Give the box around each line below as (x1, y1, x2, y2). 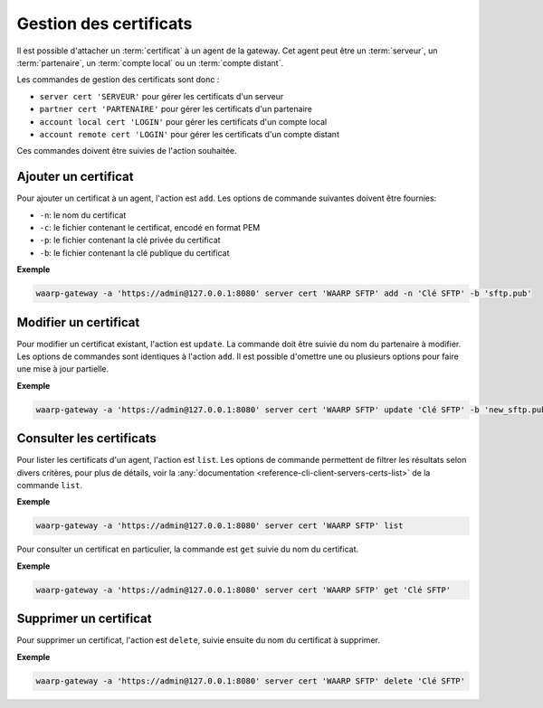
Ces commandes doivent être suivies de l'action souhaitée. (16, 146, 237, 156)
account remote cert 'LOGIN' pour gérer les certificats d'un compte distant (39, 128, 339, 139)
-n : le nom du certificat (39, 209, 127, 221)
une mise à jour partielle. (16, 363, 110, 374)
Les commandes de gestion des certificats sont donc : (16, 74, 220, 85)
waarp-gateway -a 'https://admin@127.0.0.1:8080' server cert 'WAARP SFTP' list (35, 521, 404, 531)
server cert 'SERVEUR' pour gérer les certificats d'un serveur (39, 90, 284, 101)
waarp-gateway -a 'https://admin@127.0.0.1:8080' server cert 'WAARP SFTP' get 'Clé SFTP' (35, 584, 452, 595)
